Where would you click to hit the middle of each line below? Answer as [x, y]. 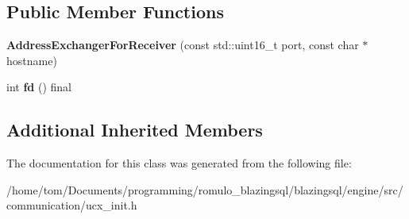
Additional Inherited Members [135, 130]
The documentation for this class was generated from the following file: [179, 163]
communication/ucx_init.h [72, 205]
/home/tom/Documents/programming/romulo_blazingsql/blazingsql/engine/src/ [205, 189]
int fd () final [39, 87]
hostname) [32, 60]
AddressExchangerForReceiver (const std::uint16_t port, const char [183, 45]
